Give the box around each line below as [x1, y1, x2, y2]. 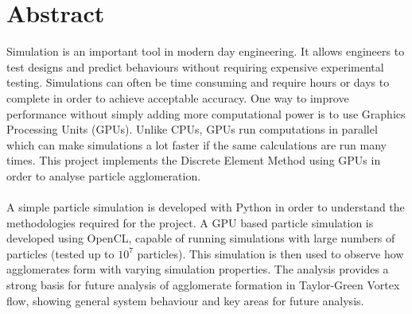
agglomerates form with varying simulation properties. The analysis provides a [6, 261, 389, 277]
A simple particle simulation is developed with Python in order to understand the [6, 199, 405, 215]
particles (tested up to [6, 245, 115, 262]
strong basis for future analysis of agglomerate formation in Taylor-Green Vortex [6, 277, 400, 293]
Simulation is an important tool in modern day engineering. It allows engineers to [6, 43, 405, 60]
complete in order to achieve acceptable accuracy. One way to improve [6, 89, 349, 106]
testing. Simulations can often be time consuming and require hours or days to [6, 74, 390, 91]
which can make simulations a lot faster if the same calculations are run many [6, 136, 387, 153]
